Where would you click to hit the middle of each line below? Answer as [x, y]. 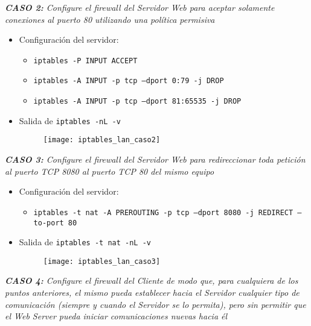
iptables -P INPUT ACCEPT [85, 61]
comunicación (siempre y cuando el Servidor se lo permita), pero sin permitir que [155, 304]
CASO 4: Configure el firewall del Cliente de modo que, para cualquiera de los [152, 281]
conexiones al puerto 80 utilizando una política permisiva [110, 19]
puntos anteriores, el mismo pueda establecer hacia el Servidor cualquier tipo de [152, 293]
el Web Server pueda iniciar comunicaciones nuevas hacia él [116, 316]
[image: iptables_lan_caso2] [102, 140]
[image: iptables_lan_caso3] [102, 261]
